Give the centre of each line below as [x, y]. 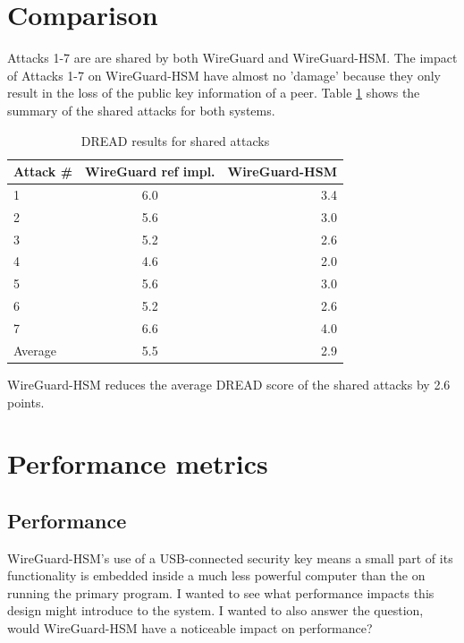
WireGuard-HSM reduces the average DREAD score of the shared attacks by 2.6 [229, 384]
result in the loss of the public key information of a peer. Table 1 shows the [214, 93]
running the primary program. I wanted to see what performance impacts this [221, 592]
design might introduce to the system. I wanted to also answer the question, [215, 610]
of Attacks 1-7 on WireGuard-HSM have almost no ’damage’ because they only [224, 75]
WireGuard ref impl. [150, 171]
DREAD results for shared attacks [175, 140]
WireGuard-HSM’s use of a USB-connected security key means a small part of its [230, 557]
